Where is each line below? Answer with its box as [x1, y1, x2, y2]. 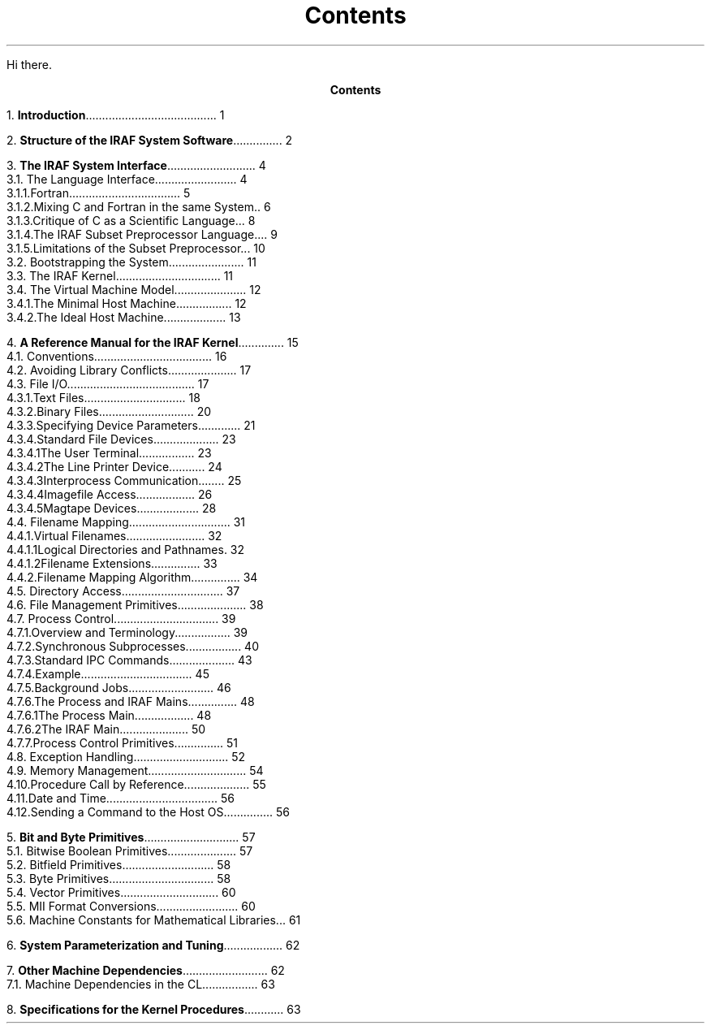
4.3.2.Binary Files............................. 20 [6, 404, 212, 418]
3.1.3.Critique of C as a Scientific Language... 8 [6, 213, 256, 227]
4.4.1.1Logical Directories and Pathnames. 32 [6, 542, 245, 556]
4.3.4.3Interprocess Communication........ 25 [6, 473, 242, 487]
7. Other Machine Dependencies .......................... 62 [6, 963, 285, 977]
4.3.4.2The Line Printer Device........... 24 [6, 459, 222, 474]
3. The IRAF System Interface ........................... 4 [6, 158, 266, 172]
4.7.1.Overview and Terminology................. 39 [6, 625, 248, 639]
